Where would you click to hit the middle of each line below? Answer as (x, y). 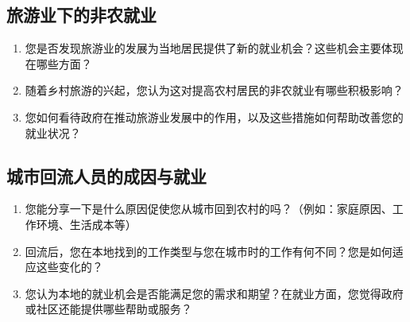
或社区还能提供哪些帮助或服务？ (108, 309)
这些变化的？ (70, 267)
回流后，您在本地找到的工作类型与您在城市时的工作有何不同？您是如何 (209, 251)
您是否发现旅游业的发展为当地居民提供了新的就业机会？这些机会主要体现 (214, 48)
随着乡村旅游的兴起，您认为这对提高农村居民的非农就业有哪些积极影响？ (214, 90)
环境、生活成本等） (86, 224)
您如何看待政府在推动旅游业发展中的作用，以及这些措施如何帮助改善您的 (214, 116)
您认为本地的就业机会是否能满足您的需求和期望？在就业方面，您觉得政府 (214, 293)
